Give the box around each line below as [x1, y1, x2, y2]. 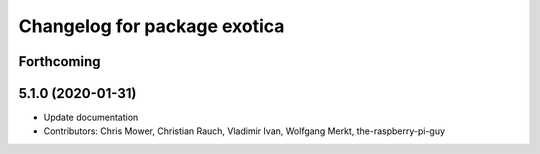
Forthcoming [18, 53, 101, 70]
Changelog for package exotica [18, 15, 285, 37]
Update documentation [43, 111, 139, 124]
